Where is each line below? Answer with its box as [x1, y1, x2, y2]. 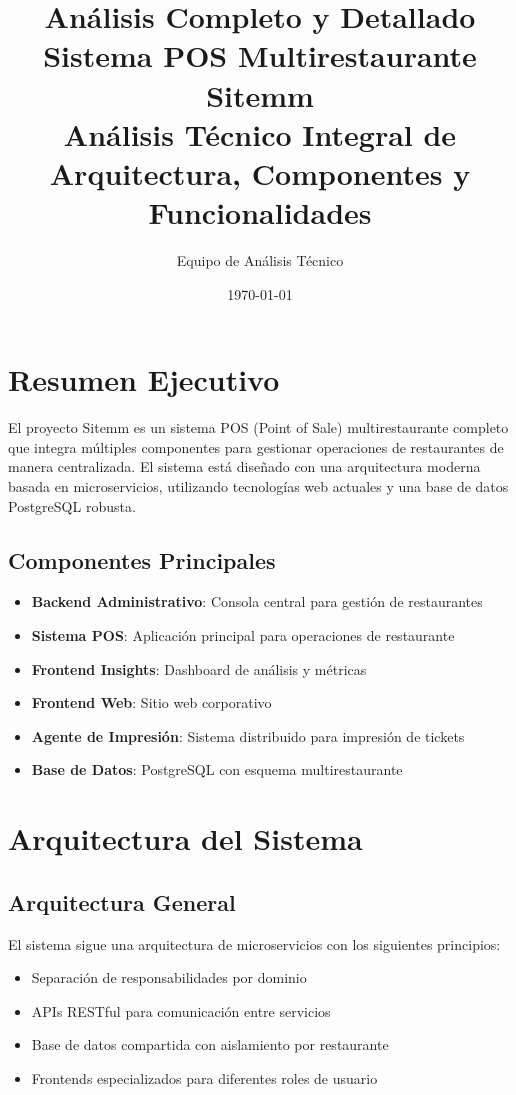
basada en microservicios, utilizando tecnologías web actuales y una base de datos [8, 475, 509, 496]
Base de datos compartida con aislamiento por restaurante [31, 1034, 389, 1055]
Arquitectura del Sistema [8, 818, 363, 859]
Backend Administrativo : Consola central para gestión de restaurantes [31, 591, 483, 612]
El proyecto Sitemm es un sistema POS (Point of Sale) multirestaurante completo [8, 417, 509, 438]
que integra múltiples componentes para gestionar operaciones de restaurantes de [8, 436, 504, 457]
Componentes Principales [8, 544, 276, 575]
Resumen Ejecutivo [8, 359, 280, 400]
